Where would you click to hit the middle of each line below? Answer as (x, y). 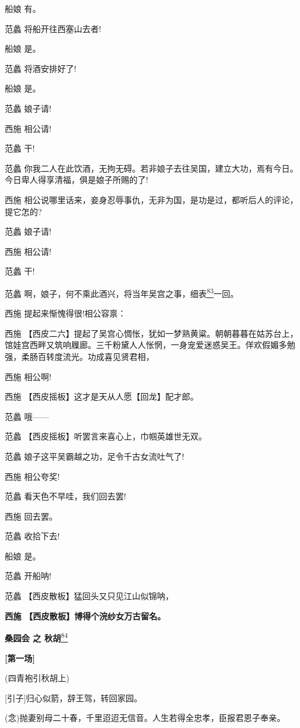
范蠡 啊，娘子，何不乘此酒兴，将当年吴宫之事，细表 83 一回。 (122, 292)
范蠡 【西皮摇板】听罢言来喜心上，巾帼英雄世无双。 (106, 436)
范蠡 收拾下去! (32, 536)
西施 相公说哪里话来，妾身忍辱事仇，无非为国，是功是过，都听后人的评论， (151, 199)
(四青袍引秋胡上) (37, 678)
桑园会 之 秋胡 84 (36, 637)
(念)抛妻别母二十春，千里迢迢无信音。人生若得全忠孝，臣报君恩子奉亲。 (145, 718)
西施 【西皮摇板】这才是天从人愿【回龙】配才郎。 (102, 396)
